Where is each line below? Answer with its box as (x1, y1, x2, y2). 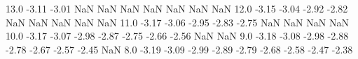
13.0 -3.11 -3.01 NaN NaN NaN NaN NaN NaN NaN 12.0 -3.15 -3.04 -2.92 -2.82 (6, 1, 348, 15)
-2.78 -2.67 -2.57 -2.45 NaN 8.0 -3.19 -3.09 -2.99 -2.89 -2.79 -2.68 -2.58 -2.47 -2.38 (6, 42, 353, 56)
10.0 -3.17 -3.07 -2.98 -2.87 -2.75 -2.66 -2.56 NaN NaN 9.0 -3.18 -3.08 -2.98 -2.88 (6, 28, 349, 43)
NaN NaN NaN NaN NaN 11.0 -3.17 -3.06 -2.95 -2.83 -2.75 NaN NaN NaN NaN (6, 15, 349, 29)
